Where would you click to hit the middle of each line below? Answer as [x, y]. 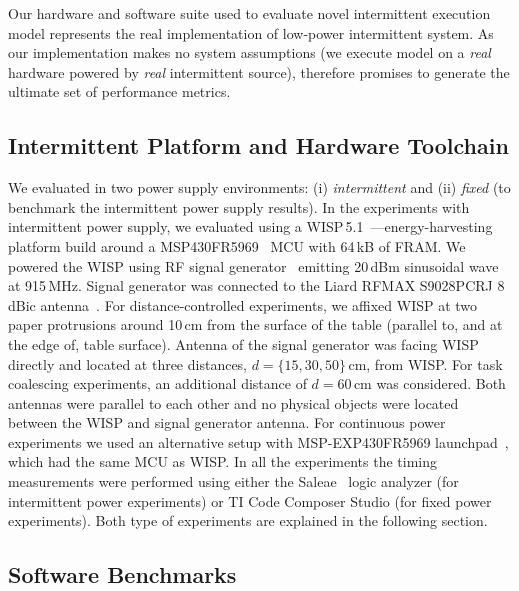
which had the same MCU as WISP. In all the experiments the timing [223, 461]
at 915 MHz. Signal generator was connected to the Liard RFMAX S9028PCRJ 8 [256, 285]
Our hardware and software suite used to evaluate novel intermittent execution [249, 13]
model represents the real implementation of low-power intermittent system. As [251, 32]
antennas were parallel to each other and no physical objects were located [233, 402]
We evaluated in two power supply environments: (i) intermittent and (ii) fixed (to [259, 187]
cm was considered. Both [429, 383]
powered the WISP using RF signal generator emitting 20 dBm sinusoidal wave [253, 265]
